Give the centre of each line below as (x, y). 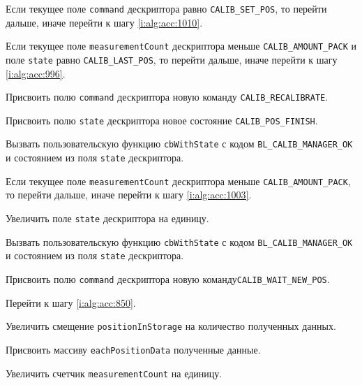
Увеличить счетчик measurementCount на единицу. (114, 373)
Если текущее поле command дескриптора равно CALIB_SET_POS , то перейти (166, 8)
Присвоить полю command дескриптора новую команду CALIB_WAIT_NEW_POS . (168, 279)
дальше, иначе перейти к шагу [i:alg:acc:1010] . (104, 22)
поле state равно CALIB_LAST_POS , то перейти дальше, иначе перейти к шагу (172, 59)
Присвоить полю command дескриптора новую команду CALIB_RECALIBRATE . (167, 97)
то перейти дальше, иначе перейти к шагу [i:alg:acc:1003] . (129, 195)
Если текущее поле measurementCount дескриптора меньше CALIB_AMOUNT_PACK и (181, 46)
